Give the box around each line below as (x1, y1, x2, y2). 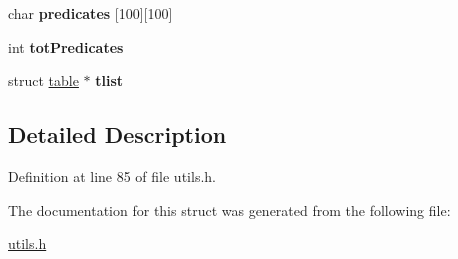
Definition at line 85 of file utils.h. (8, 165, 216, 186)
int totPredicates (8, 36, 124, 57)
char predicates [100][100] (8, 3, 173, 23)
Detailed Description (8, 119, 227, 150)
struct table (8, 70, 79, 91)
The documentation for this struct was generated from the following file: (8, 199, 451, 220)
